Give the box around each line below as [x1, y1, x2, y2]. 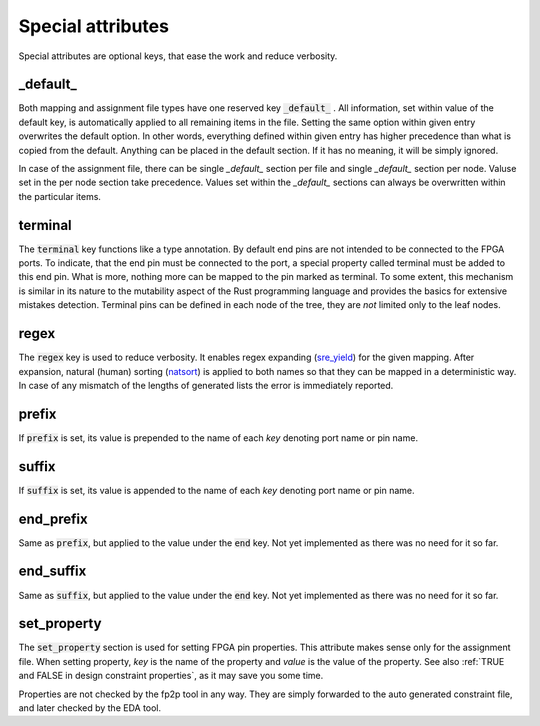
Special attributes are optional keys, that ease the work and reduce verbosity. [18, 50, 338, 62]
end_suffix [18, 563, 87, 580]
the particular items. [18, 190, 102, 202]
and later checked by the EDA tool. [18, 702, 162, 714]
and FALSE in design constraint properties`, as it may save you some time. [18, 670, 324, 682]
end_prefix [18, 510, 89, 527]
